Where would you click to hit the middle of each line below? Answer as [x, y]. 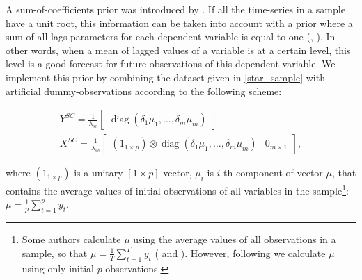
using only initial [58, 268]
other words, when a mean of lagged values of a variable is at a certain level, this [178, 50]
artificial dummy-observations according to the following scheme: [144, 91]
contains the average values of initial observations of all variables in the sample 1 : [177, 189]
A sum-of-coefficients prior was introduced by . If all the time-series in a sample [175, 9]
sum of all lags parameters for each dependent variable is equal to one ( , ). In [171, 36]
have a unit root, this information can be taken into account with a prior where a [179, 23]
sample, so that [55, 253]
